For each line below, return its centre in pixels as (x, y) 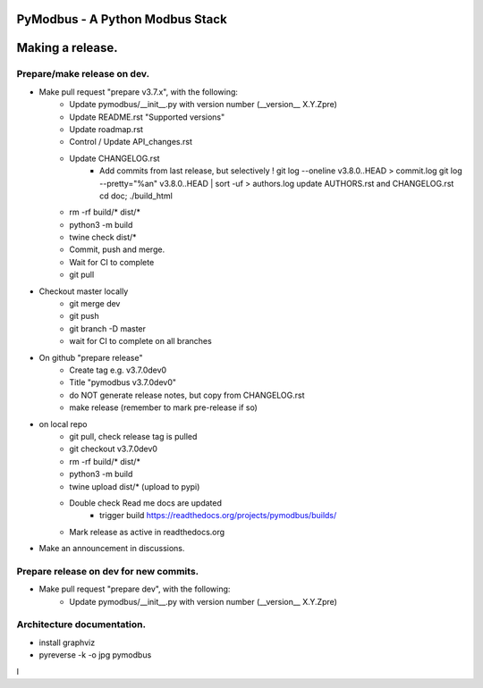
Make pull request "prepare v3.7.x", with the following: (139, 92)
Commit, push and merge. (117, 249)
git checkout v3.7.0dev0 (114, 449)
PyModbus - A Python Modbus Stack (122, 19)
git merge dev (95, 304)
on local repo (63, 424)
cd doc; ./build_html (136, 196)
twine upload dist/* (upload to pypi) (135, 486)
